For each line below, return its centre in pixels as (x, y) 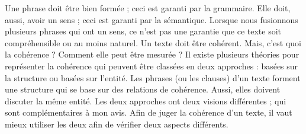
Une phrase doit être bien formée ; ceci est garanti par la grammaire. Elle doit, (148, 8)
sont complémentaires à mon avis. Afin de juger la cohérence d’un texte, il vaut (149, 112)
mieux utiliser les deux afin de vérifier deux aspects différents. (117, 124)
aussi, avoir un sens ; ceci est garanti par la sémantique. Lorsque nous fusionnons (152, 19)
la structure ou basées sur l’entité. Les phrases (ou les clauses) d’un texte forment (153, 77)
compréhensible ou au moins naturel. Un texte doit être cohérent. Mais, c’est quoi (153, 42)
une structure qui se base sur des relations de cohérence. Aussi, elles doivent (143, 89)
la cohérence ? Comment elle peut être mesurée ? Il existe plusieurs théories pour (152, 54)
